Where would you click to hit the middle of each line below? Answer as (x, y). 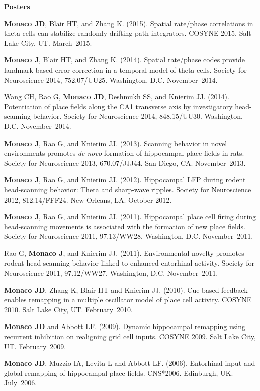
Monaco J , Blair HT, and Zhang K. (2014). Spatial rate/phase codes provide (124, 60)
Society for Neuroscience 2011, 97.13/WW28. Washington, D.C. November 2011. (129, 236)
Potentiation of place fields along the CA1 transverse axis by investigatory (118, 106)
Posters (17, 6)
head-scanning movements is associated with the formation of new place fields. (125, 226)
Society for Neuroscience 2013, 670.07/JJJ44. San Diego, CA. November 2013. (125, 162)
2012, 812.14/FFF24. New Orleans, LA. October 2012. (88, 199)
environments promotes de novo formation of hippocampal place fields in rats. (124, 153)
